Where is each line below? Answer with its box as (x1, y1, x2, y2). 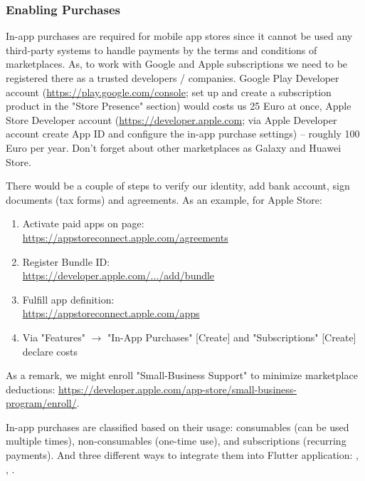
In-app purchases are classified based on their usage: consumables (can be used (6, 419, 349, 434)
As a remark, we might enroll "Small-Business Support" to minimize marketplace (6, 368, 358, 383)
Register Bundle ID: (22, 254, 110, 269)
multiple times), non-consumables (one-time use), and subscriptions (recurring (6, 433, 347, 448)
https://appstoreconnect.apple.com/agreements (22, 229, 228, 244)
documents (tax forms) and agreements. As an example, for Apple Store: (6, 192, 322, 207)
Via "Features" (22, 329, 85, 344)
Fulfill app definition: (22, 291, 115, 306)
